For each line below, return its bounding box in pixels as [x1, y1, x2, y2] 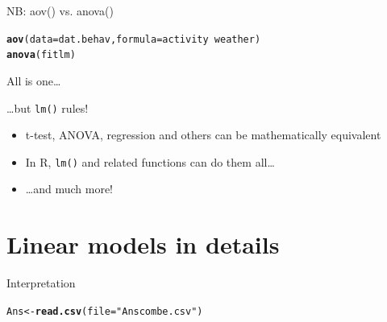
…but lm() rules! [6, 99, 89, 116]
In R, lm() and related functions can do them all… [25, 153, 275, 170]
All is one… [6, 72, 61, 89]
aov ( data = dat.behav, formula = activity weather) [6, 33, 261, 45]
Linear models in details [6, 228, 280, 261]
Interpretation [6, 275, 76, 291]
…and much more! [25, 180, 113, 197]
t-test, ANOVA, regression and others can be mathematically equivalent [25, 126, 381, 143]
